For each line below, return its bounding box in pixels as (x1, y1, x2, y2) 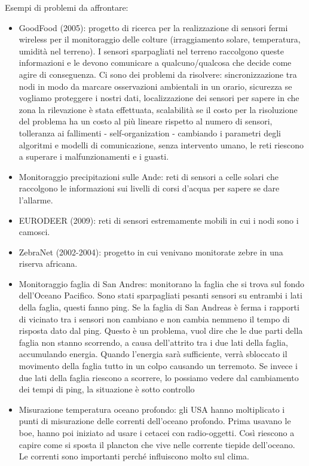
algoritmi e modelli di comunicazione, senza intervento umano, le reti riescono (19, 138, 304, 151)
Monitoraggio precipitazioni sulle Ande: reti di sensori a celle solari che (19, 170, 279, 182)
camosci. (19, 226, 50, 238)
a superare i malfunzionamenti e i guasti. (19, 150, 169, 163)
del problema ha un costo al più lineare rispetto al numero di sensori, (19, 115, 273, 127)
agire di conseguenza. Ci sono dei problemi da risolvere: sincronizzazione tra (19, 68, 297, 80)
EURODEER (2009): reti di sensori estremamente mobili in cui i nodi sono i (19, 214, 299, 226)
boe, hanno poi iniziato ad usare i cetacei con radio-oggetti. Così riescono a (19, 427, 295, 438)
